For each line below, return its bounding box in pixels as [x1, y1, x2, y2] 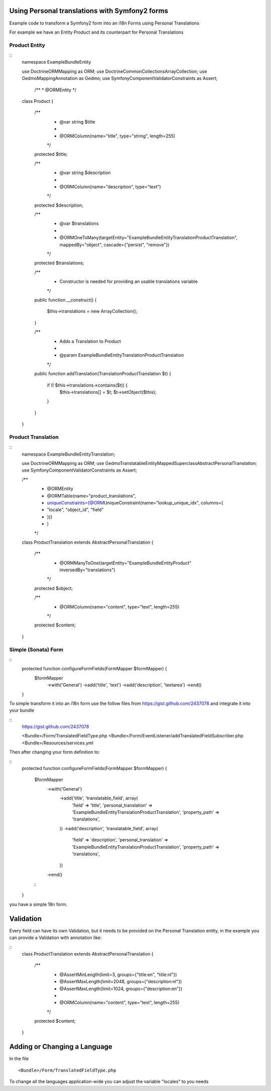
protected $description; [34, 202, 84, 208]
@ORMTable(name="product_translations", [47, 493, 137, 499]
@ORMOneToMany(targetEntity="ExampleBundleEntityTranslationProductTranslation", [59, 235, 238, 241]
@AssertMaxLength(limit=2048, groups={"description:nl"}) [59, 979, 182, 985]
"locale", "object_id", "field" [47, 507, 104, 513]
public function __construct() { [34, 296, 97, 303]
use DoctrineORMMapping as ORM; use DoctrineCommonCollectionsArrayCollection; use [22, 68, 207, 74]
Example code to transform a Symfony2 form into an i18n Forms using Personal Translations [9, 20, 200, 26]
